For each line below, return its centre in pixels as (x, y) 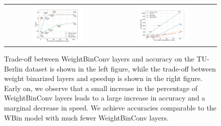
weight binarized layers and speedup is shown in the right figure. (103, 78)
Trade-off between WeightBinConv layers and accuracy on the (99, 59)
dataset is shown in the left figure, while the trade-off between (120, 68)
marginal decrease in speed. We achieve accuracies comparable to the (110, 108)
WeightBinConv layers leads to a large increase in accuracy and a (105, 98)
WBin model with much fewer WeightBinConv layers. (86, 117)
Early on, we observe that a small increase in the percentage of (101, 88)
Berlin (14, 68)
